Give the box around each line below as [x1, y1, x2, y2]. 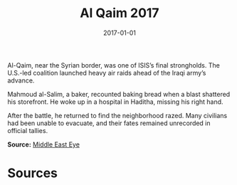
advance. [7, 76, 35, 85]
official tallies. [7, 126, 48, 134]
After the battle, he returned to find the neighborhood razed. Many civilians [7, 111, 228, 120]
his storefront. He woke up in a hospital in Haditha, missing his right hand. [7, 97, 223, 106]
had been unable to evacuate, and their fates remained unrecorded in [7, 119, 211, 127]
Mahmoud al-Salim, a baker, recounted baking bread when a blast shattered [7, 90, 231, 98]
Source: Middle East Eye [7, 140, 80, 149]
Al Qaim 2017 [80, 5, 159, 21]
